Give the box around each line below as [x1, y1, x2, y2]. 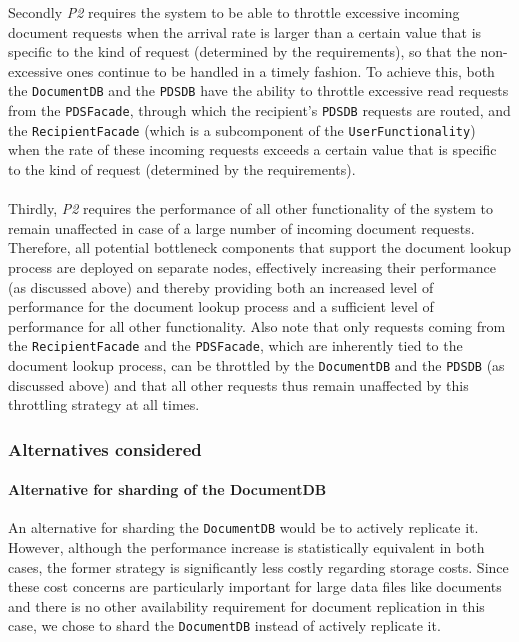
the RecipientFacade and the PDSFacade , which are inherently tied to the [8, 335, 463, 356]
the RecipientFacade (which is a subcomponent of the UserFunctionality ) [8, 119, 476, 140]
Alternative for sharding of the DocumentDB [8, 479, 327, 500]
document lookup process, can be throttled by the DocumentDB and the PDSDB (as [8, 354, 505, 375]
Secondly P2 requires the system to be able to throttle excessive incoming [8, 2, 460, 22]
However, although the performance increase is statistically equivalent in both [8, 537, 485, 558]
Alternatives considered [8, 436, 202, 461]
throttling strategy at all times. [8, 394, 200, 415]
